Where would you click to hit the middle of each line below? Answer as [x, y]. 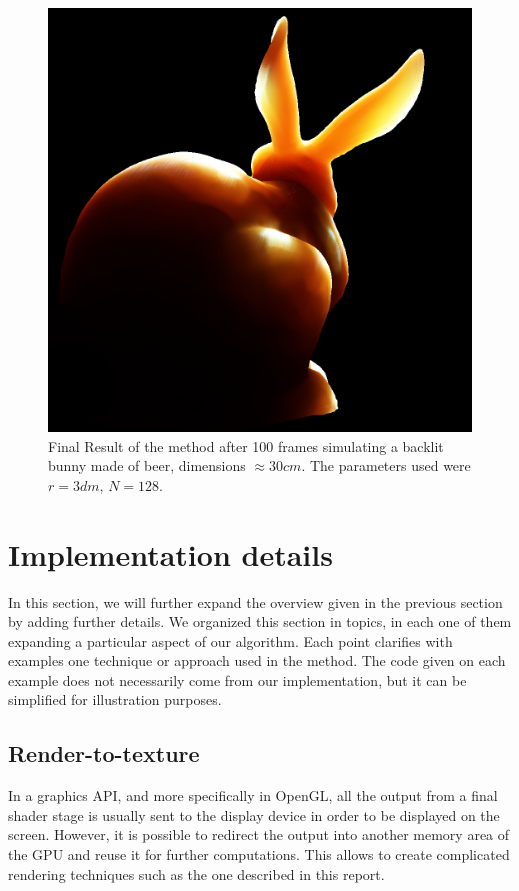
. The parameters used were [386, 465]
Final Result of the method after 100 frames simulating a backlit [246, 445]
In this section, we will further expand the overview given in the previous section [255, 601]
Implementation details [170, 553]
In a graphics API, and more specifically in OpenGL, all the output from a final [253, 795]
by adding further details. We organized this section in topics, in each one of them [260, 621]
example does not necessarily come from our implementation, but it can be [237, 679]
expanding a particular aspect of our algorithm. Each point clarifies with [230, 640]
